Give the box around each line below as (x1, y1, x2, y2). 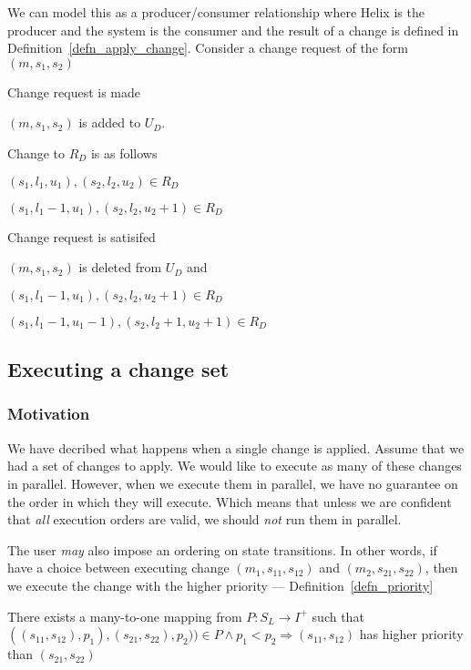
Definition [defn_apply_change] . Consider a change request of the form (7, 38, 408, 57)
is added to (78, 113, 141, 132)
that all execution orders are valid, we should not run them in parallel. (7, 510, 402, 529)
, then (425, 558, 458, 577)
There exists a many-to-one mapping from (7, 606, 242, 625)
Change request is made (7, 82, 141, 101)
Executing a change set (7, 355, 230, 383)
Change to (7, 143, 65, 162)
